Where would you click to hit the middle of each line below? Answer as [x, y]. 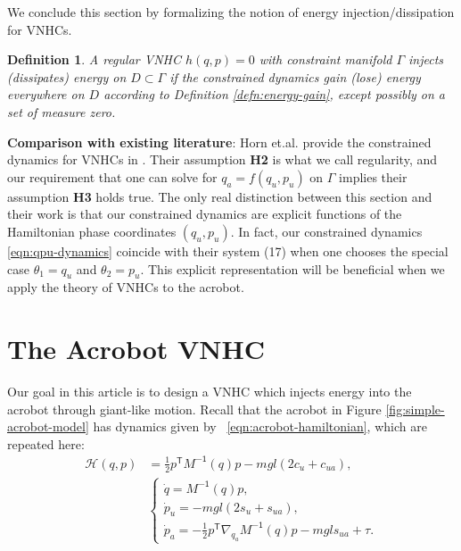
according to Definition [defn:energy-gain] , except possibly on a [275, 94]
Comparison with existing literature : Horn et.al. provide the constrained [219, 142]
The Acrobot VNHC [136, 349]
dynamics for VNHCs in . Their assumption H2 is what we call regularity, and [222, 159]
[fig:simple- [415, 409]
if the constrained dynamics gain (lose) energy [295, 76]
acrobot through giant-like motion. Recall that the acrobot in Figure [194, 409]
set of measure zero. [62, 111]
